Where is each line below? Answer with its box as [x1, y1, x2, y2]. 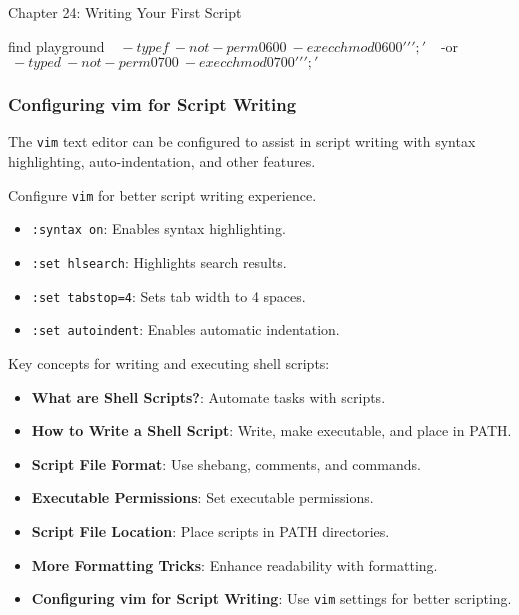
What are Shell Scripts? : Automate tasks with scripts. [31, 386, 386, 407]
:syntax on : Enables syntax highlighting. [31, 218, 286, 239]
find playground [8, 35, 105, 56]
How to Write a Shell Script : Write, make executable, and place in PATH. [31, 420, 512, 441]
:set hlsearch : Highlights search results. [31, 251, 287, 272]
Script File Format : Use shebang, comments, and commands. [31, 453, 421, 474]
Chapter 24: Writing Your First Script [8, 2, 242, 22]
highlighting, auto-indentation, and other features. [8, 151, 316, 172]
